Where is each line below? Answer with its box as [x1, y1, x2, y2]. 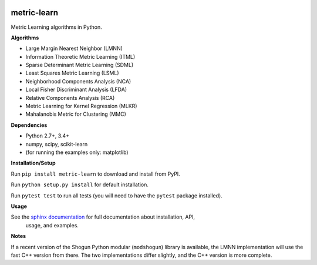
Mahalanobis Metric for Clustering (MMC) [25, 110, 126, 118]
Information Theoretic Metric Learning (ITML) [25, 53, 136, 60]
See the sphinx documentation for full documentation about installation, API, [11, 213, 195, 220]
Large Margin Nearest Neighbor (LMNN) [25, 45, 123, 52]
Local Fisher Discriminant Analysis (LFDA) [25, 86, 127, 93]
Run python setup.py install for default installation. [11, 181, 149, 188]
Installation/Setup [11, 159, 56, 167]
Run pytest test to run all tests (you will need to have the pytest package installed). [11, 192, 222, 199]
